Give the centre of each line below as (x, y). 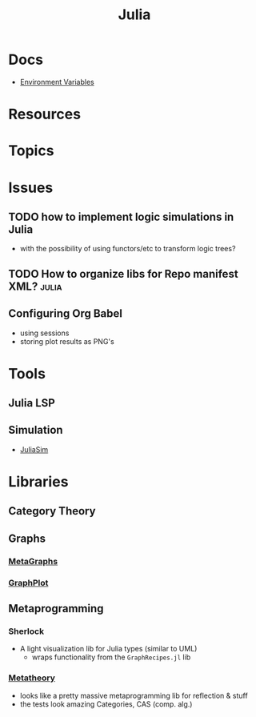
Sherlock (26, 631)
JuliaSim (34, 449)
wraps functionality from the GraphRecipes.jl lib (111, 657)
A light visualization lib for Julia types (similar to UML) (108, 649)
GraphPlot (28, 583)
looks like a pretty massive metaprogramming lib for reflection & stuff (134, 695)
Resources (45, 114)
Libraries (38, 482)
